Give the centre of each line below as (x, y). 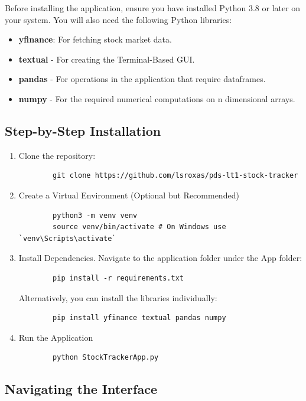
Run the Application (56, 337)
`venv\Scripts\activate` (67, 238)
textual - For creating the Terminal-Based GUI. (107, 59)
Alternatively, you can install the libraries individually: (118, 297)
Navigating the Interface (81, 389)
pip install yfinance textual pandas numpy (139, 318)
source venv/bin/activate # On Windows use (139, 227)
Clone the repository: (57, 155)
